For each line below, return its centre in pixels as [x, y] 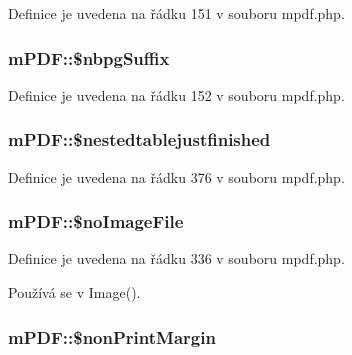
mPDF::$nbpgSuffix [89, 57]
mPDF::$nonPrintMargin [112, 336]
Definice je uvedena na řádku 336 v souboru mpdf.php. [176, 258]
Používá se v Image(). [74, 292]
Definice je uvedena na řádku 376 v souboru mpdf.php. [176, 176]
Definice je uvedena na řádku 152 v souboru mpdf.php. [176, 94]
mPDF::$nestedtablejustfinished [139, 139]
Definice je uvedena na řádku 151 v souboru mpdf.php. [176, 13]
